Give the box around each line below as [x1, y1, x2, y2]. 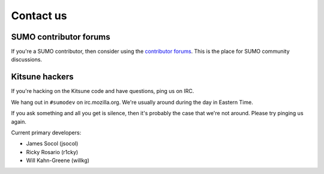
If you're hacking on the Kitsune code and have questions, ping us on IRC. [11, 88, 194, 95]
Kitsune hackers [11, 72, 74, 82]
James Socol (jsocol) [26, 140, 79, 147]
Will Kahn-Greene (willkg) [26, 157, 90, 164]
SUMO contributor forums [11, 32, 110, 42]
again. [11, 118, 27, 125]
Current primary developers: [11, 129, 82, 136]
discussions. [11, 56, 42, 63]
